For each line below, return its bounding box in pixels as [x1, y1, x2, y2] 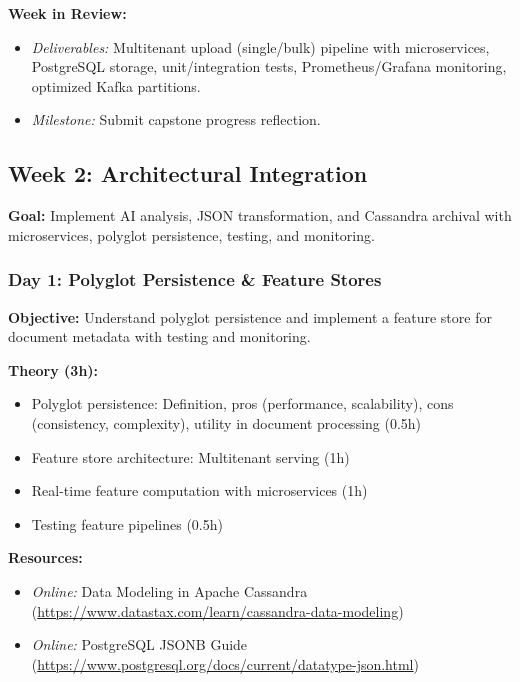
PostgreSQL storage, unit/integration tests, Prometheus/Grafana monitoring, [31, 56, 507, 77]
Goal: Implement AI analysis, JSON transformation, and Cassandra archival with [8, 205, 512, 226]
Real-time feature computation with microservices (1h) [31, 480, 368, 501]
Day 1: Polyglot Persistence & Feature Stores [8, 267, 382, 292]
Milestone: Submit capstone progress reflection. [31, 109, 321, 130]
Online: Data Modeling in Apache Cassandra [31, 580, 308, 601]
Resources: [8, 547, 83, 568]
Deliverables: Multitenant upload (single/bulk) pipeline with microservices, [31, 36, 490, 57]
